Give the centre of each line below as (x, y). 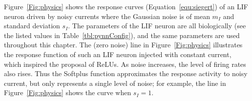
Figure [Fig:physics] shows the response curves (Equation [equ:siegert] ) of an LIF (126, 6)
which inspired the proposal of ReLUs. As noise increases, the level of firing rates (125, 64)
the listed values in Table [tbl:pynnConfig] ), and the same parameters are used (122, 35)
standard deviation (32, 26)
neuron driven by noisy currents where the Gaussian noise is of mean (107, 16)
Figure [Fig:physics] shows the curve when (68, 92)
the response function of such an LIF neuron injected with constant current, (118, 54)
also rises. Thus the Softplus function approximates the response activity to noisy (126, 73)
